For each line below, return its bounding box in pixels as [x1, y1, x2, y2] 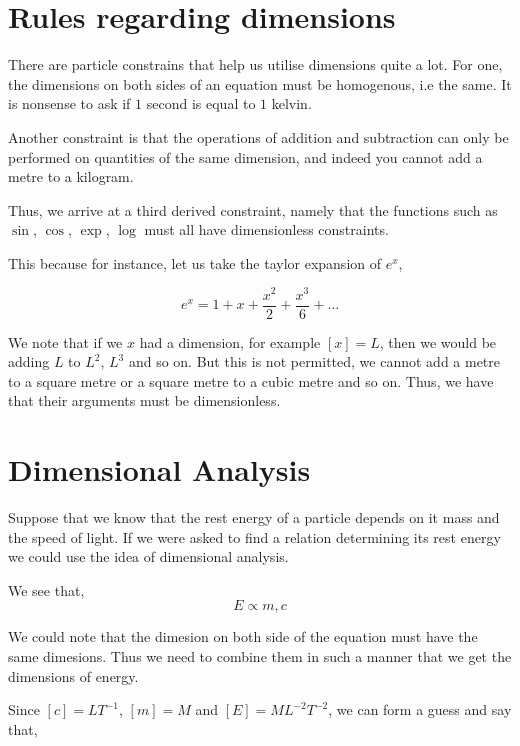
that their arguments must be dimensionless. [8, 390, 281, 411]
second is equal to [146, 93, 256, 114]
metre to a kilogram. [8, 166, 134, 187]
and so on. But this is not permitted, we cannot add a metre [128, 351, 501, 372]
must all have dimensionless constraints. [144, 219, 389, 240]
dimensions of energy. [8, 665, 139, 686]
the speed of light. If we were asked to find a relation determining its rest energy [8, 526, 501, 547]
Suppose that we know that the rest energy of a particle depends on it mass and [8, 507, 500, 528]
